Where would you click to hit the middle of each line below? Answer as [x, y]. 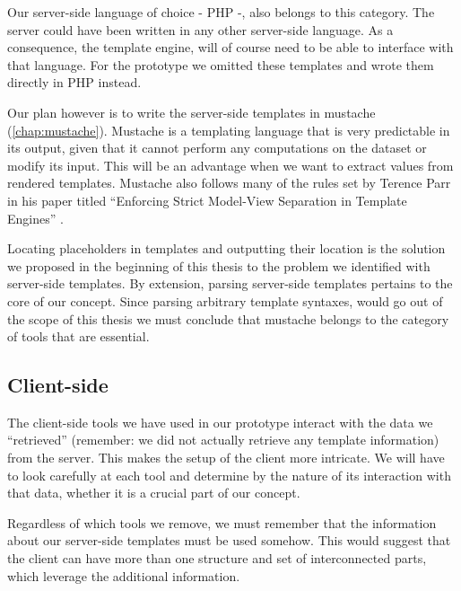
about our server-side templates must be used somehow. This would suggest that [229, 540]
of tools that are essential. [78, 336]
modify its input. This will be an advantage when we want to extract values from [230, 165]
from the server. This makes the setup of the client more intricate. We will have [226, 458]
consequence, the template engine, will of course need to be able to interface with [230, 47]
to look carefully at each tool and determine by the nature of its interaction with [229, 475]
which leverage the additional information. [124, 575]
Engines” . [35, 218]
